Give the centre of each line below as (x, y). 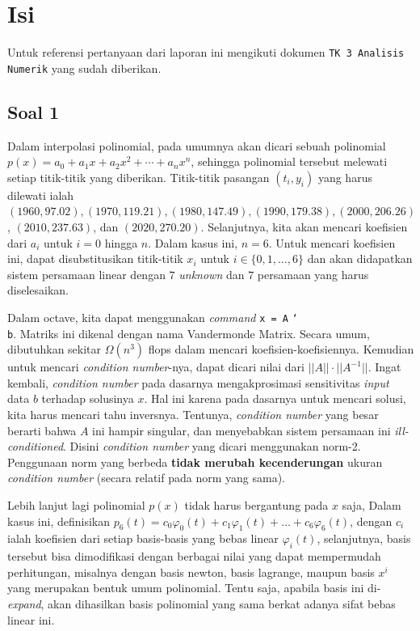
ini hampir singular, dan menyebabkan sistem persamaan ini (241, 430)
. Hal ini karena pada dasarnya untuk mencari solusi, (275, 398)
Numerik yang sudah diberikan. (84, 68)
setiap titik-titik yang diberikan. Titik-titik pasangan (139, 177)
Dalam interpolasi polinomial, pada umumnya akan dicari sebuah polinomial (197, 145)
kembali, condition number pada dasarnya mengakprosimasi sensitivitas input (198, 382)
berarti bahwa (42, 430)
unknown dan (212, 274)
